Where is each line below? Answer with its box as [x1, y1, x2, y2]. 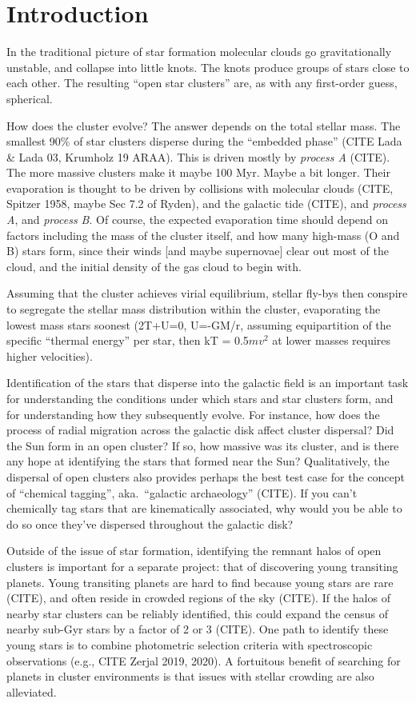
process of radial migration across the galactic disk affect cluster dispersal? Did [6, 421, 394, 438]
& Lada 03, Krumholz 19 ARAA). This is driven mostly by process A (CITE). [6, 148, 390, 165]
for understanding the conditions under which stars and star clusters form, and [6, 390, 394, 406]
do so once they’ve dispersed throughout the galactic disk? [6, 515, 294, 532]
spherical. [6, 90, 53, 106]
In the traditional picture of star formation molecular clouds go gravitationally [6, 43, 392, 60]
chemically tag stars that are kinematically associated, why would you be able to [6, 500, 402, 517]
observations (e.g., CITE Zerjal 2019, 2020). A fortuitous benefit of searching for [6, 652, 401, 669]
